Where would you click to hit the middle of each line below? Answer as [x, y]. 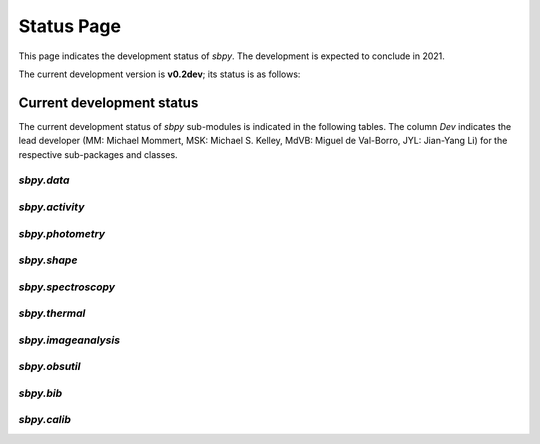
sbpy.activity [51, 207]
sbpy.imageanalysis [69, 340]
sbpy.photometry [61, 233]
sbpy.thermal [52, 313]
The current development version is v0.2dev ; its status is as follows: [159, 74]
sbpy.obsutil [49, 367]
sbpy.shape [48, 260]
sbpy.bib [40, 393]
